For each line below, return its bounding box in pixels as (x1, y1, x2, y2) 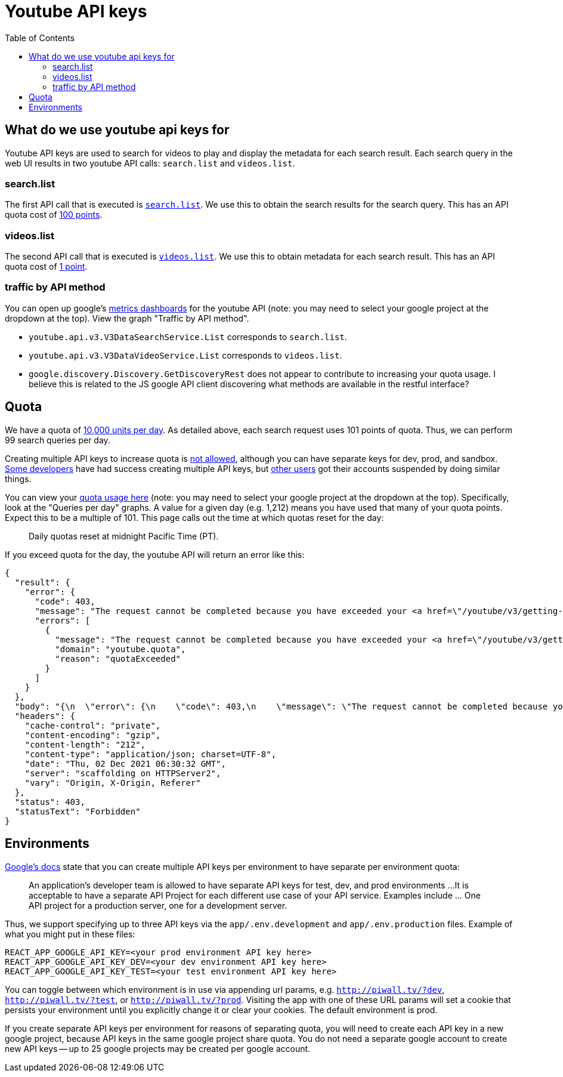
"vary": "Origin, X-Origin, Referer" (24, 777, 201, 788)
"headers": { (14, 711, 76, 721)
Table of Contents (5, 32, 75, 43)
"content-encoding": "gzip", (24, 730, 161, 740)
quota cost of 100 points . (5, 209, 103, 220)
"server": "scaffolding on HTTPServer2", (24, 768, 221, 778)
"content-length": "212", (24, 739, 146, 749)
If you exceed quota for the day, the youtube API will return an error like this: (5, 549, 305, 560)
